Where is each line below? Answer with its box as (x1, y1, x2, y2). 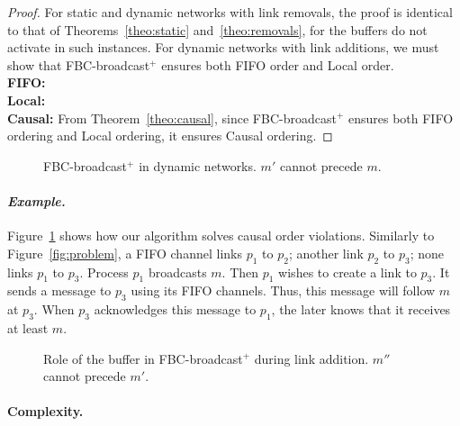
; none (410, 243, 445, 262)
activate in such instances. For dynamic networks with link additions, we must (7, 38, 439, 57)
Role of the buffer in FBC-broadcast (43, 349, 243, 367)
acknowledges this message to (94, 300, 257, 319)
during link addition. (254, 349, 369, 367)
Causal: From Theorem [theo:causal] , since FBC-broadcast (7, 108, 337, 127)
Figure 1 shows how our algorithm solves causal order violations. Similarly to (7, 226, 435, 245)
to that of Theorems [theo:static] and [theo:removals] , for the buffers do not (7, 20, 428, 39)
